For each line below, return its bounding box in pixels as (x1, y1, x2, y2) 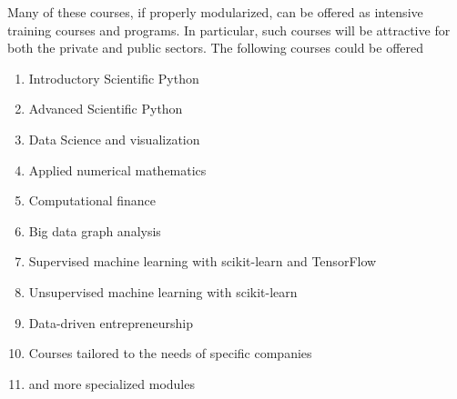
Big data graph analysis (28, 221, 161, 240)
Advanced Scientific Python (28, 99, 183, 118)
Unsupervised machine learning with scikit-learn (28, 282, 298, 301)
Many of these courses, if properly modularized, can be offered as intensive (7, 3, 423, 21)
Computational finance (28, 191, 157, 210)
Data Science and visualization (28, 129, 200, 148)
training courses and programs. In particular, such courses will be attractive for (7, 20, 451, 39)
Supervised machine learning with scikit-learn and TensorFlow (28, 252, 377, 271)
